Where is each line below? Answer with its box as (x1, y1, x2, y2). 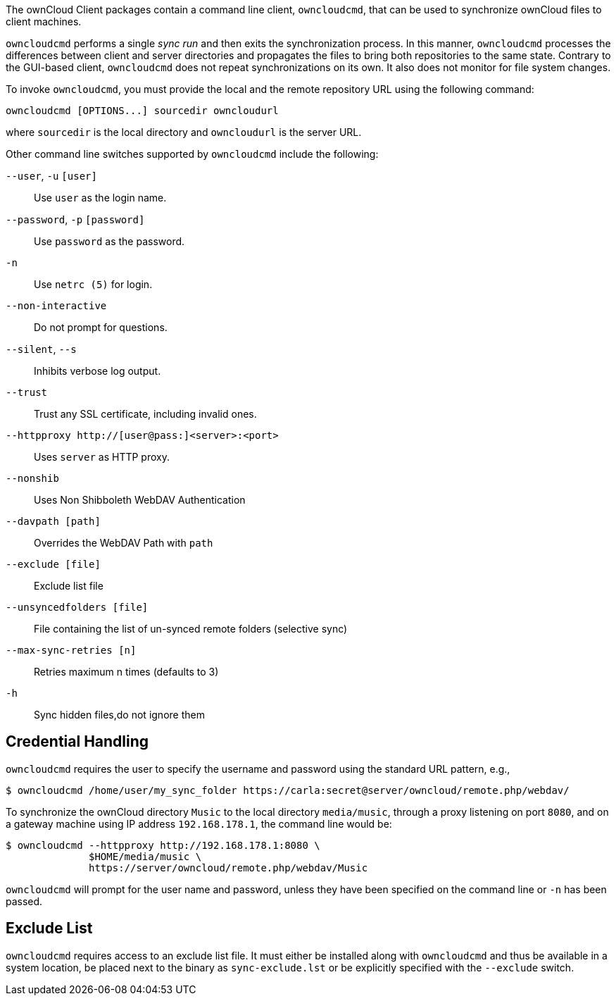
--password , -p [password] (6, 213, 145, 225)
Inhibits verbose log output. (34, 365, 161, 377)
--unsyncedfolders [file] (6, 602, 149, 613)
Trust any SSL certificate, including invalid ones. (34, 408, 257, 420)
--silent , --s (6, 343, 77, 355)
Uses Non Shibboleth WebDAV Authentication (34, 494, 246, 506)
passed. (6, 895, 43, 907)
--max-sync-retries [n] (6, 645, 137, 656)
